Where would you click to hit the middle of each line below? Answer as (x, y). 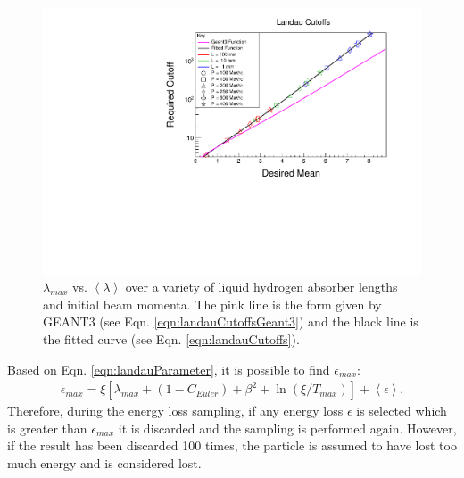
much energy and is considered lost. (104, 463)
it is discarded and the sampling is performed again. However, (287, 428)
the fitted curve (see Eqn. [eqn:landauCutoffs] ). (171, 339)
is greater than (47, 428)
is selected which (402, 411)
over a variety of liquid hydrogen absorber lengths (261, 287)
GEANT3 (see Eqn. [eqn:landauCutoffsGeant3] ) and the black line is (231, 321)
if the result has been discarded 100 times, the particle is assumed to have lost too (232, 445)
